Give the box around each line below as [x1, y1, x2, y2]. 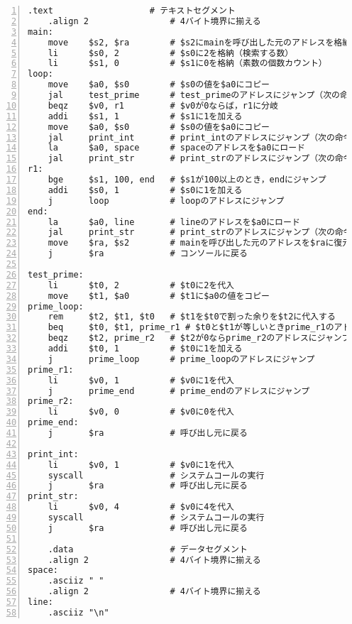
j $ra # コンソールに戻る [48, 248, 248, 259]
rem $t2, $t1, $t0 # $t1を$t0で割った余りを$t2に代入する [48, 312, 336, 322]
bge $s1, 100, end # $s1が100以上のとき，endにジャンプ [48, 175, 326, 185]
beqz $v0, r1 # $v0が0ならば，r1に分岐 [48, 100, 278, 111]
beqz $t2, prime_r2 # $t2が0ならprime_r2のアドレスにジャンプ [48, 333, 351, 344]
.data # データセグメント [48, 544, 248, 554]
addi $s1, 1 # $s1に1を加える [48, 111, 243, 121]
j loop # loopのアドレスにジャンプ [48, 195, 285, 206]
